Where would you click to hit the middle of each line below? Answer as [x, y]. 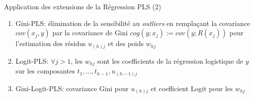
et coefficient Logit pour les [192, 88]
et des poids [126, 43]
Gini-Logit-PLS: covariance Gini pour [72, 88]
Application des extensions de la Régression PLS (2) [83, 6]
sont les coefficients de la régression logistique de [170, 61]
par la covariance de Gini [90, 33]
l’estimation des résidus [51, 43]
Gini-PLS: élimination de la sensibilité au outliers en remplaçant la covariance [133, 23]
